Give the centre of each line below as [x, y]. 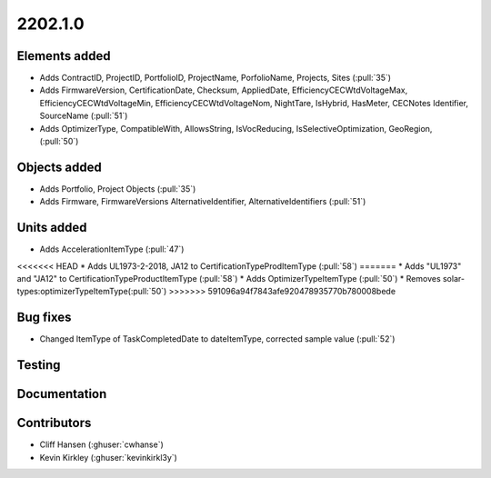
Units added [52, 228]
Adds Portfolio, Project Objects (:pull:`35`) [118, 189]
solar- [454, 279]
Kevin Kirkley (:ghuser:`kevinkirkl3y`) [108, 457]
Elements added [64, 56]
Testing [39, 365]
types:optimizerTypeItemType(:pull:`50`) [92, 292]
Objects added [59, 167]
